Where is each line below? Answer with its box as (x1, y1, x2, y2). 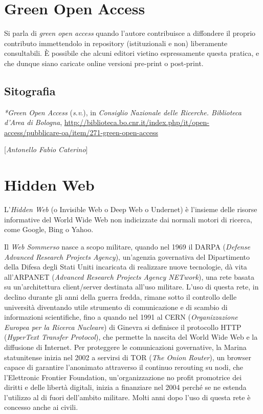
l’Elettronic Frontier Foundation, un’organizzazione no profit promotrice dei (4, 371, 242, 382)
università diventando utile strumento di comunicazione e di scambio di (4, 301, 228, 312)
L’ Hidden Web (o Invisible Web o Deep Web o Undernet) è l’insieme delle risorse (4, 204, 257, 215)
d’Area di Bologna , (4, 117, 62, 128)
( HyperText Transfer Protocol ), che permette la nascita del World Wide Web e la (4, 332, 258, 342)
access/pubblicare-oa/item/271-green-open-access (4, 127, 158, 137)
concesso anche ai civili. (4, 402, 78, 412)
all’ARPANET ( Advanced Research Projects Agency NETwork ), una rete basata (4, 271, 254, 282)
